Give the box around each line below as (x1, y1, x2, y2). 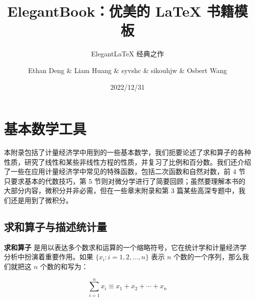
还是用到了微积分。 (10, 195, 73, 205)
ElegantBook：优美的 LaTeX (7, 1, 202, 21)
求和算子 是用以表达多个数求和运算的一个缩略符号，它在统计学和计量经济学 (4, 242, 247, 252)
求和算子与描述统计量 (4, 219, 107, 234)
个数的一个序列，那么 (173, 251, 242, 262)
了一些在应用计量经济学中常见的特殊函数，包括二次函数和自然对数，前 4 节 (4, 166, 246, 176)
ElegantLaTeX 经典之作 (91, 49, 164, 59)
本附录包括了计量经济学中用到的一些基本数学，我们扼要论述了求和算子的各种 (4, 147, 251, 157)
